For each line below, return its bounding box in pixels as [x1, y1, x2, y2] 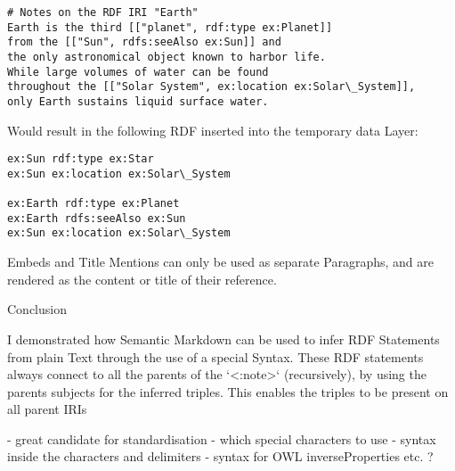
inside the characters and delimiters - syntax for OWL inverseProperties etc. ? [7, 447, 434, 466]
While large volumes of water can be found [7, 65, 269, 78]
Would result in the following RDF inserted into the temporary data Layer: [7, 120, 418, 139]
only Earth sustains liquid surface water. [7, 95, 269, 108]
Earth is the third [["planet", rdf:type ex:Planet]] [7, 21, 333, 34]
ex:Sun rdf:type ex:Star [7, 153, 154, 166]
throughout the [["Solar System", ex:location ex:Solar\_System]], [7, 80, 416, 94]
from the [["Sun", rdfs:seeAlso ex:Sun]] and [7, 36, 281, 49]
